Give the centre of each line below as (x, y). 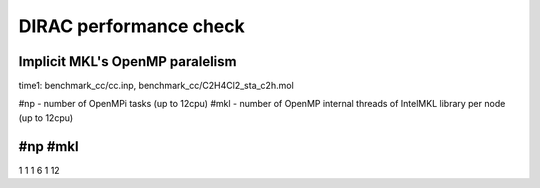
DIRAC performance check (131, 26)
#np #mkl (48, 146)
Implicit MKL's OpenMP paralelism (127, 61)
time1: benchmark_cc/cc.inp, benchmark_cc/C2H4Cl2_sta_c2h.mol (156, 86)
